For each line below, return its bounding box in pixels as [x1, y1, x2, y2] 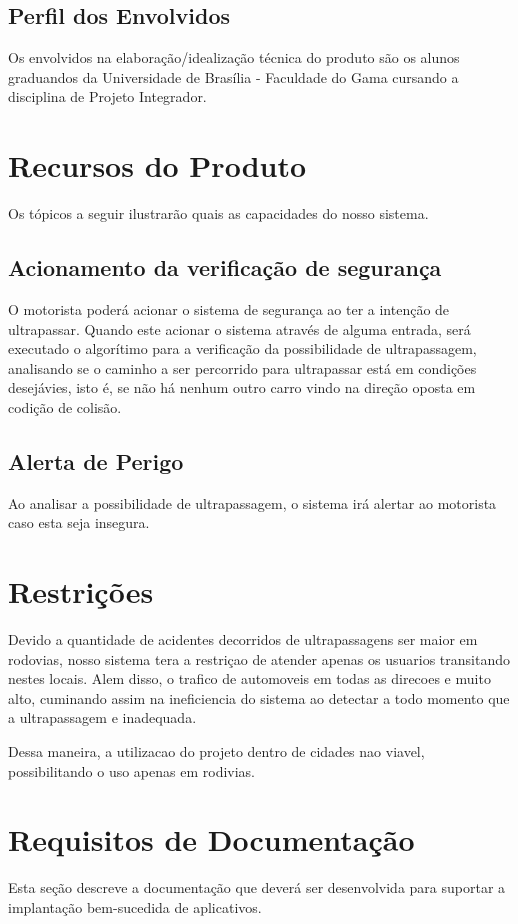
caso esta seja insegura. [8, 512, 150, 533]
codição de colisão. [8, 396, 122, 417]
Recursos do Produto [8, 145, 307, 186]
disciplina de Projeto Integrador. [8, 86, 207, 107]
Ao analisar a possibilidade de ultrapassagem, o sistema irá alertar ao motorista [8, 492, 497, 513]
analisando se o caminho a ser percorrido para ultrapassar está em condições [8, 357, 477, 378]
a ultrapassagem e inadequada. [8, 707, 197, 728]
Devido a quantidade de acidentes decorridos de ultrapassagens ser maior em [8, 628, 478, 649]
